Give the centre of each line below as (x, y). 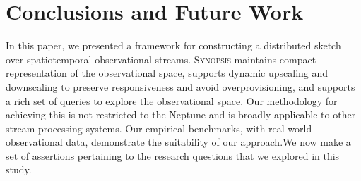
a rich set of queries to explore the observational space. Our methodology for (172, 100)
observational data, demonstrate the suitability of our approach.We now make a (178, 142)
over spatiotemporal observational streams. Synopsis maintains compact (161, 59)
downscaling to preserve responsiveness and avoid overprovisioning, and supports (180, 86)
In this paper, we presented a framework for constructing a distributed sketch (173, 45)
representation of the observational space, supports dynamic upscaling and (167, 73)
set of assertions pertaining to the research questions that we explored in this (173, 155)
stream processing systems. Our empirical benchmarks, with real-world (159, 128)
